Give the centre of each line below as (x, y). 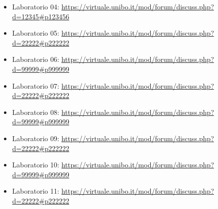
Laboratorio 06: (36, 59)
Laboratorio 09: (36, 138)
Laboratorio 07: (36, 85)
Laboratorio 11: (36, 191)
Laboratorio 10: (36, 165)
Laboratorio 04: (36, 6)
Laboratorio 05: (36, 33)
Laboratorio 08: (36, 112)
